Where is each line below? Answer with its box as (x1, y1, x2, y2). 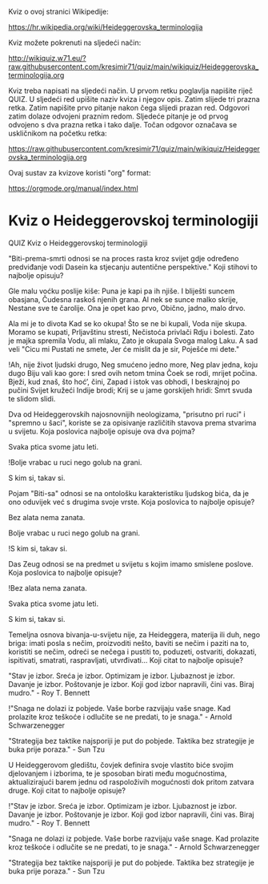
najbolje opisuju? (8, 270, 64, 280)
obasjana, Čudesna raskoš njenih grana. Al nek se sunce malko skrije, (8, 294, 238, 304)
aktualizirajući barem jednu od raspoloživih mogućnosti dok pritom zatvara (8, 777, 254, 786)
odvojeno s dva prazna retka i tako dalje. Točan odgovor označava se (8, 120, 238, 129)
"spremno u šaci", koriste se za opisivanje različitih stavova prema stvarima (8, 418, 257, 427)
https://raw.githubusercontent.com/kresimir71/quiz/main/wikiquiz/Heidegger (8, 144, 260, 153)
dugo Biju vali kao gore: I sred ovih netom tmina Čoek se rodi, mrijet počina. (8, 368, 258, 377)
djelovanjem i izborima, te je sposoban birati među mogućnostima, (8, 769, 227, 778)
